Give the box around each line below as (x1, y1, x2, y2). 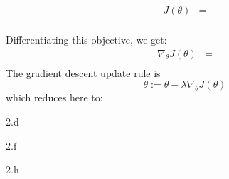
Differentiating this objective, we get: (6, 32, 167, 47)
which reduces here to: (6, 90, 103, 105)
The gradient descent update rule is (6, 65, 161, 80)
